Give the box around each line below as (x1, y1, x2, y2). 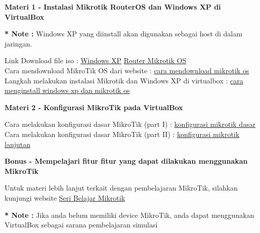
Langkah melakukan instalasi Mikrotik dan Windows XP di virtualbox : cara (5, 75, 243, 85)
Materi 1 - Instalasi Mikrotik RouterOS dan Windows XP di (5, 2, 221, 12)
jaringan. (5, 38, 32, 49)
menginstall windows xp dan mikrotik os (5, 85, 130, 96)
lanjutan (5, 138, 30, 149)
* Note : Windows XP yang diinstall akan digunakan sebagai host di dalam (5, 28, 242, 39)
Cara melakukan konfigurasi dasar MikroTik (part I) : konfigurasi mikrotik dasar (5, 119, 256, 129)
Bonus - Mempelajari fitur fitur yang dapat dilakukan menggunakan (5, 156, 248, 166)
